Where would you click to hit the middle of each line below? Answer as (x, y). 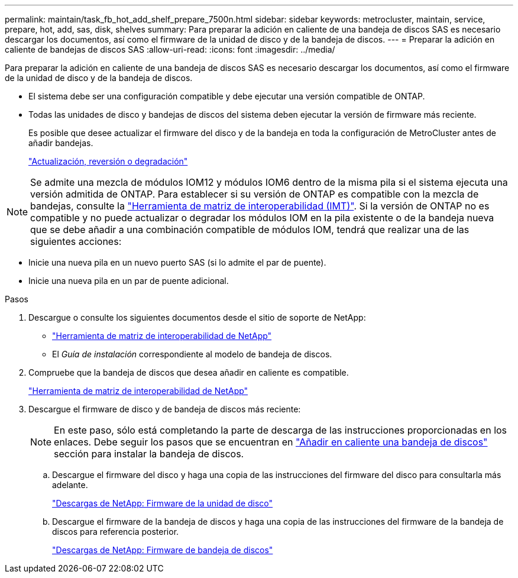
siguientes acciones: (76, 241)
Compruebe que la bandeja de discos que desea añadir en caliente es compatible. (189, 372)
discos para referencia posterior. (116, 532)
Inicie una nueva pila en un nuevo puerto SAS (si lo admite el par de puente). (177, 262)
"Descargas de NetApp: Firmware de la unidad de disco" (163, 503)
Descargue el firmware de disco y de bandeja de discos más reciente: (165, 409)
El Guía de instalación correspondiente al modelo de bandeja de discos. (192, 354)
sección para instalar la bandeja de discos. (149, 454)
